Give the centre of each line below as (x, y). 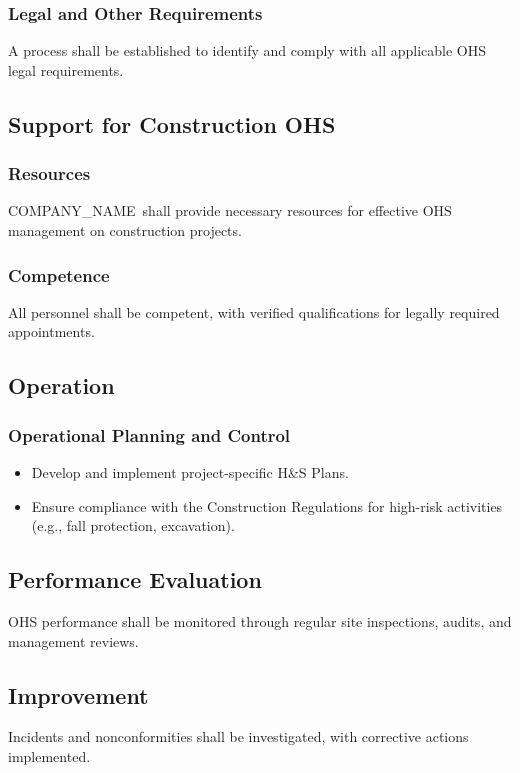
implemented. (49, 755)
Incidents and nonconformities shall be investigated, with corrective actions (238, 736)
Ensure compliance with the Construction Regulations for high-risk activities (267, 505)
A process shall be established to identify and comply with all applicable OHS (247, 50)
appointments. (51, 331)
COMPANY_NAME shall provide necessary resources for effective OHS (230, 210)
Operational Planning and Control (149, 434)
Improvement (78, 694)
